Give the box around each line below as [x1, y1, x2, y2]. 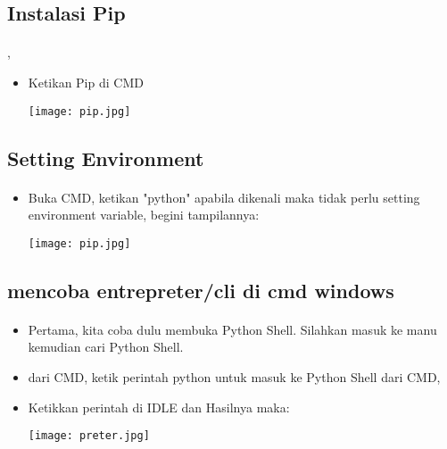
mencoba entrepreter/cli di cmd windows [7, 276, 394, 303]
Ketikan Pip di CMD [28, 72, 144, 91]
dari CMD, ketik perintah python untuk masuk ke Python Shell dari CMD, [28, 368, 441, 386]
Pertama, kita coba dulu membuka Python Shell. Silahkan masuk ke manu [28, 320, 437, 338]
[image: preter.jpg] [28, 429, 150, 443]
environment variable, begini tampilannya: [28, 205, 260, 224]
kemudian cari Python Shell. [28, 337, 184, 356]
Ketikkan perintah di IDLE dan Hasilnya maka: [28, 397, 290, 416]
